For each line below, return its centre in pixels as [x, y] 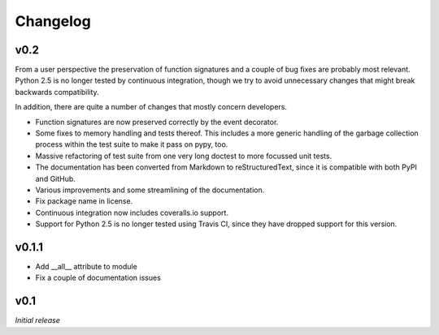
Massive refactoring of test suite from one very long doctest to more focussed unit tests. [184, 156]
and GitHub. [56, 178]
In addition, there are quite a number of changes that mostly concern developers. [151, 107]
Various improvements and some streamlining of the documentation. [150, 190]
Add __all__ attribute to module [86, 267]
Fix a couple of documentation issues [98, 278]
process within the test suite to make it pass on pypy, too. [132, 144]
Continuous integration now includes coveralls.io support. [132, 213]
